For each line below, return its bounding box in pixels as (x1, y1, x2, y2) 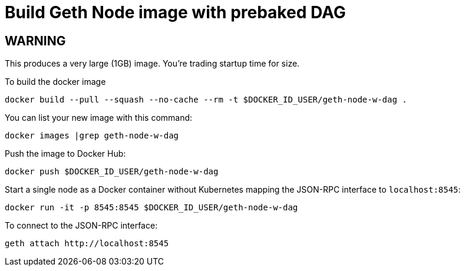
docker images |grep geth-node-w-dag (5, 131, 179, 141)
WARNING (5, 33, 66, 48)
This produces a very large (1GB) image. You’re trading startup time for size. (5, 58, 300, 69)
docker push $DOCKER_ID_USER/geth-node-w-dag (5, 167, 219, 177)
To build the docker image (5, 77, 106, 87)
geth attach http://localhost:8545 (5, 239, 169, 249)
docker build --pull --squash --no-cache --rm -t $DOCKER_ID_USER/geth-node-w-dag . (5, 95, 407, 105)
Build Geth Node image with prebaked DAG (5, 2, 346, 22)
